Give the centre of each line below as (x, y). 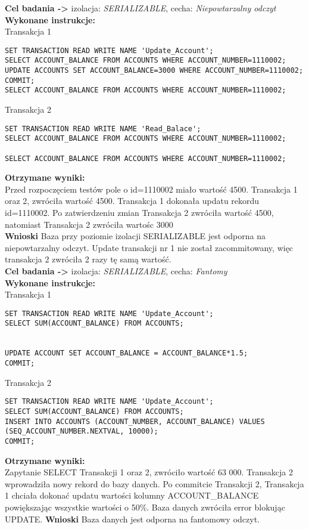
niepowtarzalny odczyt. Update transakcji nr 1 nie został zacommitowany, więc (149, 247)
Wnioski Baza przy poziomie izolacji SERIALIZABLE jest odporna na (135, 236)
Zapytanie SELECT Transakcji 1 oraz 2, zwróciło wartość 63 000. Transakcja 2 (149, 472)
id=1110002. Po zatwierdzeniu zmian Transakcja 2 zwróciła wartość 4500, (139, 213)
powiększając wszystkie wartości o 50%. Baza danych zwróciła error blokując (145, 507)
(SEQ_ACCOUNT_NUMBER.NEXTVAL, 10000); (82, 431)
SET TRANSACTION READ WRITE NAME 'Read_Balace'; (103, 129)
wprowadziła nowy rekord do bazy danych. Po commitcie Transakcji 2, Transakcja (154, 483)
